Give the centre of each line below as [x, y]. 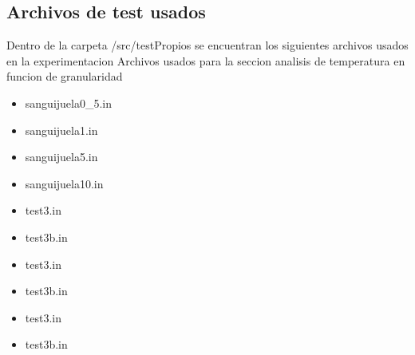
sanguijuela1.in [61, 130]
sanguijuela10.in [64, 183]
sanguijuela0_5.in [69, 103]
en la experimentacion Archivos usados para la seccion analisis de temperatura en [206, 60]
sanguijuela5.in [61, 157]
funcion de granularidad [65, 76]
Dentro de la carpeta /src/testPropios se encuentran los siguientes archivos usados [207, 45]
